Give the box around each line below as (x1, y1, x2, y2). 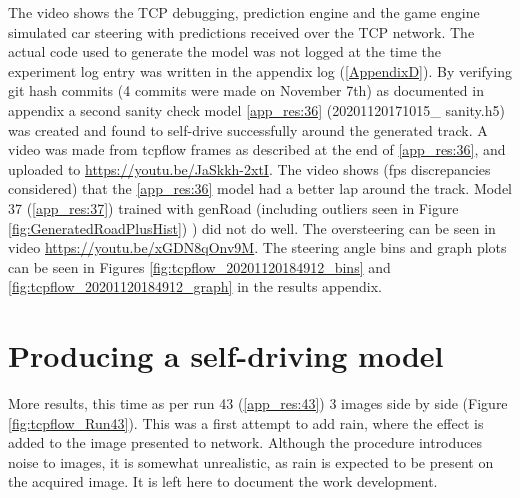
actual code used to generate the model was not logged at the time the (8, 41, 441, 62)
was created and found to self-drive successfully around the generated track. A (8, 119, 488, 140)
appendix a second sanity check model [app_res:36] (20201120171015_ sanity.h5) (8, 99, 505, 120)
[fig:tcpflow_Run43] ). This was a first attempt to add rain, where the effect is (8, 412, 484, 433)
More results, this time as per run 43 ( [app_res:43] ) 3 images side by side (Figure (8, 393, 508, 414)
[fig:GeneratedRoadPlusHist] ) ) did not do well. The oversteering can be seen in (8, 217, 496, 238)
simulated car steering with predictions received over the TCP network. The (8, 21, 475, 42)
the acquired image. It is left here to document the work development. (8, 471, 438, 492)
